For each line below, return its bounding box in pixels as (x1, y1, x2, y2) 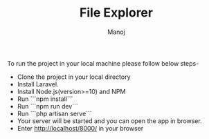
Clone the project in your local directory (17, 73, 131, 81)
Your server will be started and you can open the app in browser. (17, 116, 202, 125)
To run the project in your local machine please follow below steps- (7, 59, 199, 67)
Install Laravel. (17, 80, 59, 88)
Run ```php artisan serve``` (17, 109, 92, 118)
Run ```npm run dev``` (17, 102, 78, 110)
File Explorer (79, 5, 154, 21)
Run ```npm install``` (17, 95, 73, 103)
